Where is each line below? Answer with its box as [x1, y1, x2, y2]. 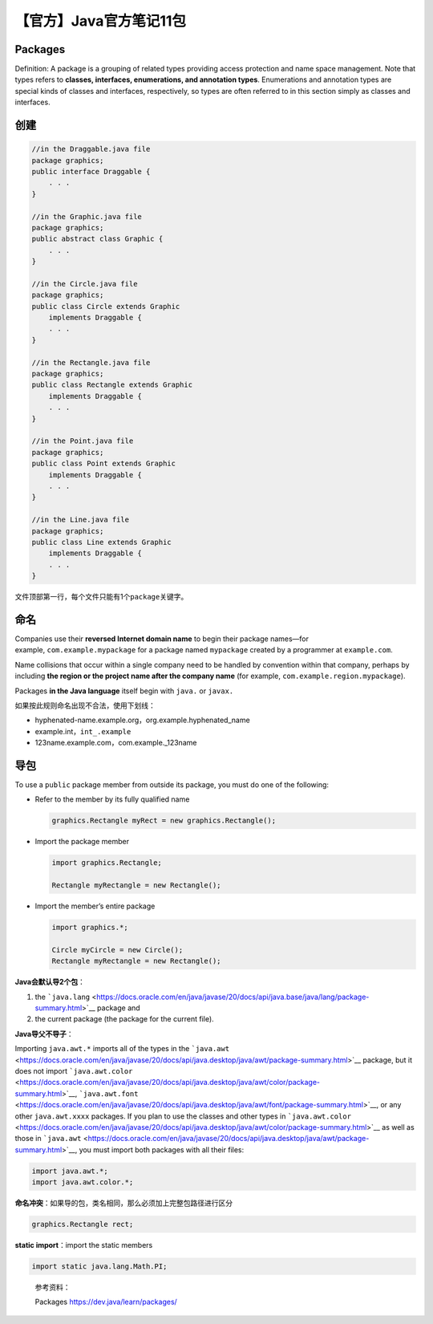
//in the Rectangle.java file [31, 358, 151, 367]
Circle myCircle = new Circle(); [51, 945, 184, 954]
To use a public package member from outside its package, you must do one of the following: [14, 780, 329, 790]
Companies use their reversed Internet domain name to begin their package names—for [14, 634, 309, 644]
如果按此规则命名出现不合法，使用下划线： [14, 701, 156, 710]
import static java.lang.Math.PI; [31, 1262, 168, 1271]
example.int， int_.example [34, 726, 132, 736]
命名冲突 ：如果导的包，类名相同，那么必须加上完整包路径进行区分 [14, 1198, 233, 1208]
